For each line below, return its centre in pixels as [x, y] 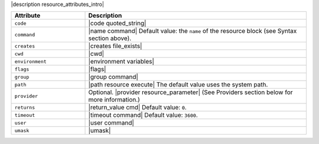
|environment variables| [121, 62]
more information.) [114, 100]
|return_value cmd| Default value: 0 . [138, 108]
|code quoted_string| [117, 24]
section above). [110, 38]
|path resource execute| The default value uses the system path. [178, 85]
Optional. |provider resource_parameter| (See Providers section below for [191, 92]
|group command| [113, 77]
